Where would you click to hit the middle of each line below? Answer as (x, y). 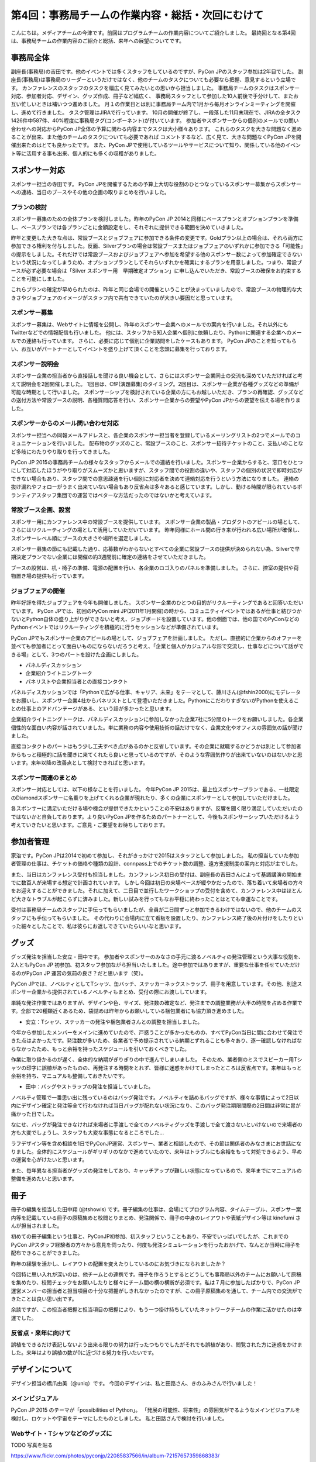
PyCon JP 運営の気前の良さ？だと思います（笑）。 (86, 973)
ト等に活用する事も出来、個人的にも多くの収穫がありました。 (85, 153)
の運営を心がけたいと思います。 (49, 1160)
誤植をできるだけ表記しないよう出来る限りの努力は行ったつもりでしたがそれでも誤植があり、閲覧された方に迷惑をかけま (157, 1344)
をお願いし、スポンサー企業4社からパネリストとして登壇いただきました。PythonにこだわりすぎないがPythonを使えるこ (155, 700)
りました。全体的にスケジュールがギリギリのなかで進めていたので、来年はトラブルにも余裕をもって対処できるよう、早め (157, 1151)
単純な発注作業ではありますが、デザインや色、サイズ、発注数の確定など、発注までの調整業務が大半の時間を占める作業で (157, 1002)
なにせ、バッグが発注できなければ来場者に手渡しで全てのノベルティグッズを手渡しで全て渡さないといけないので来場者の (157, 1124)
